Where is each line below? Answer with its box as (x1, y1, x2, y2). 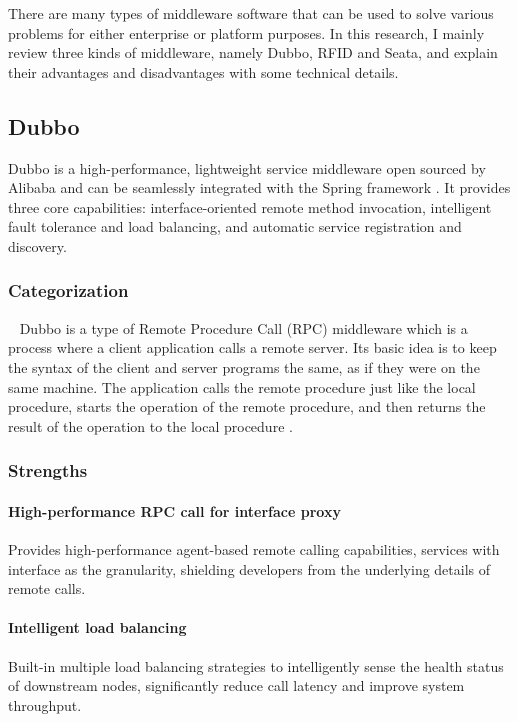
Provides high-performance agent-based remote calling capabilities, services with (8, 538, 500, 559)
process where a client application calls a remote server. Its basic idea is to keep (8, 337, 497, 358)
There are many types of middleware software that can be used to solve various (8, 3, 494, 23)
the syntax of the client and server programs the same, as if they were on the (8, 356, 480, 377)
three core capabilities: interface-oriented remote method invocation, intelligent (8, 196, 492, 217)
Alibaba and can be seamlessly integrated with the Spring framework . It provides (8, 177, 511, 198)
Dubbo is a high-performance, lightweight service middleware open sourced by (8, 157, 486, 178)
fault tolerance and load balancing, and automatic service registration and (8, 216, 462, 237)
